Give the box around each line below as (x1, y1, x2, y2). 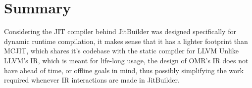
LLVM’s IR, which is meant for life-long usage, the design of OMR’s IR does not (4, 55, 249, 65)
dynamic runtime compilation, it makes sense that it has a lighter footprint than (4, 36, 248, 46)
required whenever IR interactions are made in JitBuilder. (4, 75, 180, 85)
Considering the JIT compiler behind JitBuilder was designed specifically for (4, 26, 236, 37)
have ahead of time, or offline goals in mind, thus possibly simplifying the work (4, 65, 244, 75)
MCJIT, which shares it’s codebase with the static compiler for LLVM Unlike (4, 45, 239, 56)
